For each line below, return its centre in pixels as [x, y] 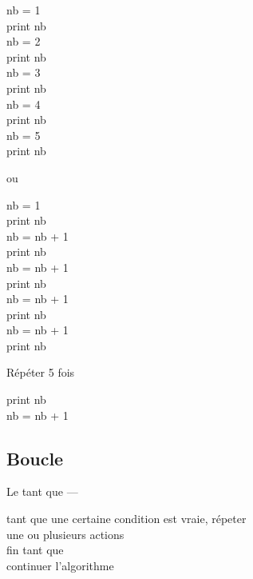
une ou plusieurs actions [65, 534]
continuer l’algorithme [60, 565]
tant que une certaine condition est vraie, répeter [126, 519]
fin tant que [35, 550]
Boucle [35, 458]
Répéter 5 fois [41, 372]
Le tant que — [42, 491]
